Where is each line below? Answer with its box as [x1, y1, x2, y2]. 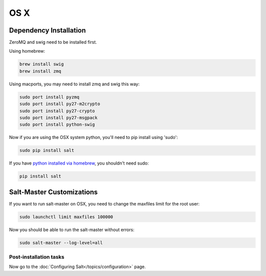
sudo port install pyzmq [19, 94, 80, 100]
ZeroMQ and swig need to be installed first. [9, 39, 97, 45]
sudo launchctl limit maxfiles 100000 [19, 214, 113, 219]
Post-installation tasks [9, 254, 65, 261]
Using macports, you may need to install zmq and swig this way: [9, 81, 140, 87]
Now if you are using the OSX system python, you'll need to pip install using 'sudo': [9, 135, 178, 140]
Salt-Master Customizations [9, 188, 98, 196]
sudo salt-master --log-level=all [19, 240, 103, 245]
